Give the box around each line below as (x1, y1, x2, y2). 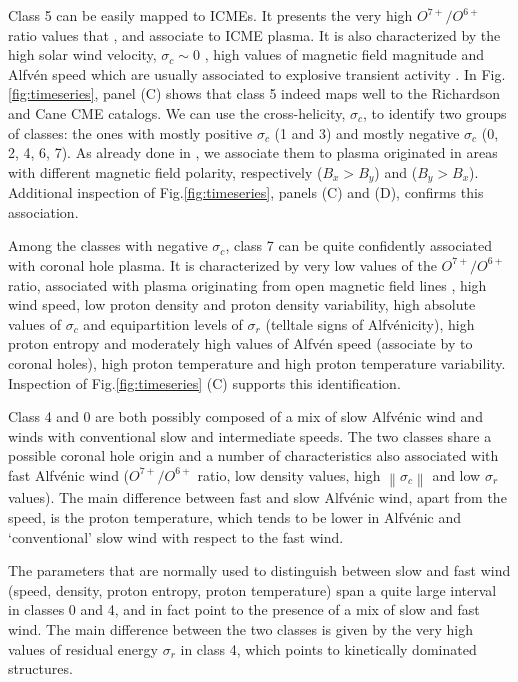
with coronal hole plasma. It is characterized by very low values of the (8, 254, 437, 275)
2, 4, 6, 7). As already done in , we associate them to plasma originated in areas (8, 142, 498, 163)
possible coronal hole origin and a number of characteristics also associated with (8, 445, 499, 466)
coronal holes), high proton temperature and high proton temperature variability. (8, 352, 506, 373)
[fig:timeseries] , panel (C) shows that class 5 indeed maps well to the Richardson (8, 83, 501, 104)
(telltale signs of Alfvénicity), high (265, 313, 475, 334)
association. (8, 201, 79, 222)
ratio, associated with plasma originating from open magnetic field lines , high (8, 274, 487, 295)
